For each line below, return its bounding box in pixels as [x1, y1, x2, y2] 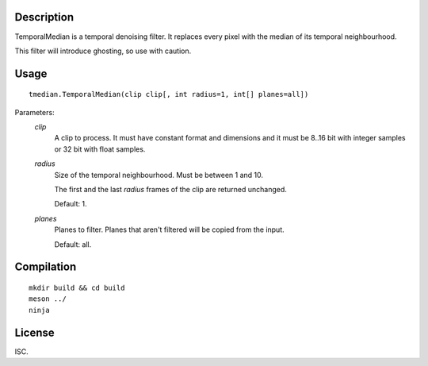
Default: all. [54, 239, 92, 249]
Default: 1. [54, 199, 87, 209]
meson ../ [29, 295, 67, 303]
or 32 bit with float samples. [54, 144, 146, 154]
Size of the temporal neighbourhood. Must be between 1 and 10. [54, 170, 264, 179]
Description [14, 10, 75, 24]
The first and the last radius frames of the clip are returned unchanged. [54, 185, 287, 195]
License [14, 326, 55, 339]
